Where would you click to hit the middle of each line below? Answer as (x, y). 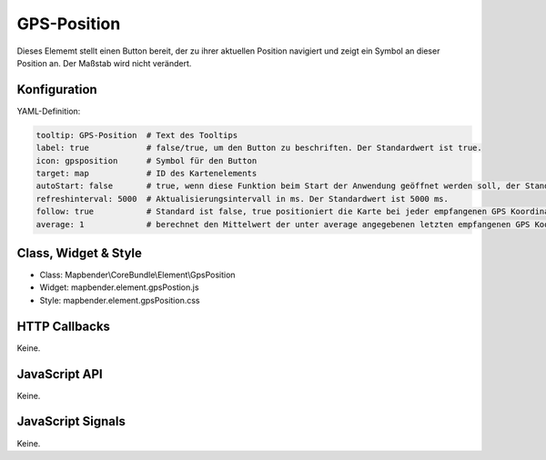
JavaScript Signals (71, 421)
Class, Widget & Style (80, 253)
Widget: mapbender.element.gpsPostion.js (119, 287)
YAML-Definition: (49, 111)
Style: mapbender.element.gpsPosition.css (120, 300)
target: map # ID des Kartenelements (147, 173)
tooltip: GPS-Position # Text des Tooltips (137, 135)
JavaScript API (60, 374)
